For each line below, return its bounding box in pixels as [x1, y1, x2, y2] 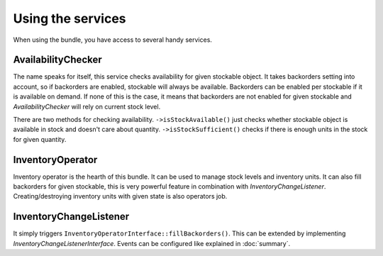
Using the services [13, 11, 126, 26]
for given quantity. [13, 135, 67, 143]
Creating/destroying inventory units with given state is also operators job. [13, 192, 228, 201]
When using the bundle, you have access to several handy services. [13, 35, 213, 44]
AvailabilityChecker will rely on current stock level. [13, 102, 161, 111]
